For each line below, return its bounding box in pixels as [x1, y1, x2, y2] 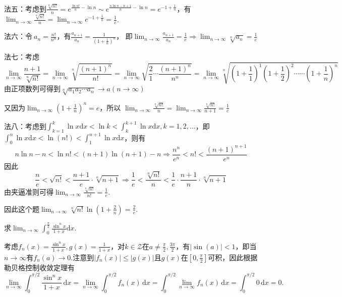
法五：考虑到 [4, 3, 46, 14]
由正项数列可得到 [4, 83, 61, 94]
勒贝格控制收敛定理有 [4, 262, 75, 272]
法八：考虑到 [4, 121, 46, 131]
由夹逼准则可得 [4, 186, 53, 197]
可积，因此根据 [208, 252, 258, 262]
